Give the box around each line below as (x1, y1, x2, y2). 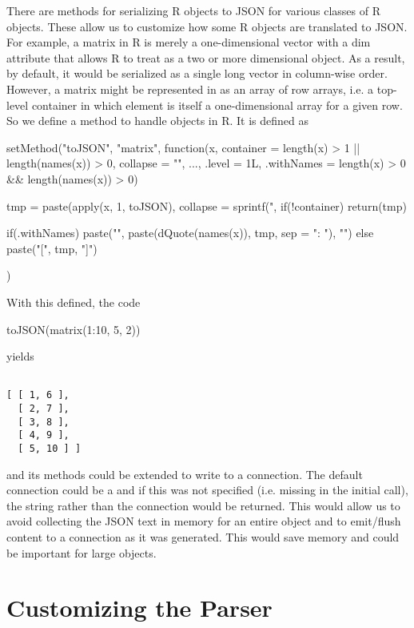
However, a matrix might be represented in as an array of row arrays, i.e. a (6, 80, 374, 97)
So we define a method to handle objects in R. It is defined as (6, 112, 309, 129)
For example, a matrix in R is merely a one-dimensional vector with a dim (6, 34, 371, 50)
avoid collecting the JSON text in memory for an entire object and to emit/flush (6, 513, 401, 529)
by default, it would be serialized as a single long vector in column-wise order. (6, 65, 388, 82)
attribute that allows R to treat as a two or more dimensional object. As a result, (6, 49, 405, 66)
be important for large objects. (6, 544, 157, 561)
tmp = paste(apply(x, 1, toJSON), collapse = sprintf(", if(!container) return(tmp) (6, 197, 407, 214)
